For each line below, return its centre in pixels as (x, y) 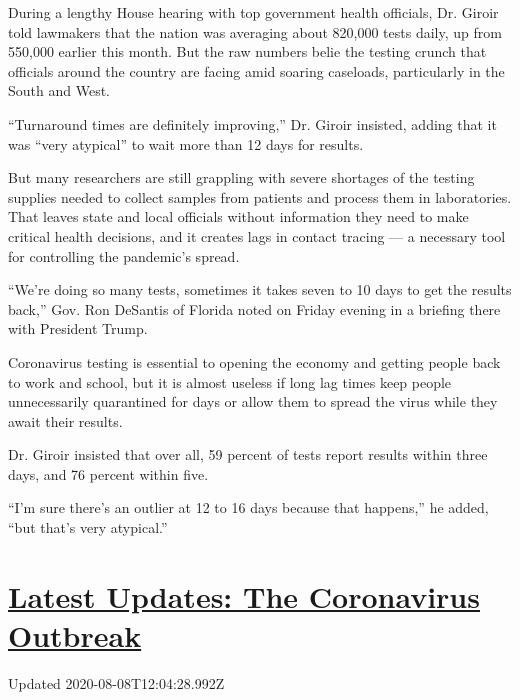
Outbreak (75, 635)
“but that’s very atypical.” (88, 527)
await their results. (65, 420)
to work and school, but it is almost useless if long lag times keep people (230, 381)
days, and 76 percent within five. (108, 473)
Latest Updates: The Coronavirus (244, 595)
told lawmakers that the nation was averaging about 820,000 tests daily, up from (255, 31)
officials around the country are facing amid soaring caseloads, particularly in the (256, 70)
